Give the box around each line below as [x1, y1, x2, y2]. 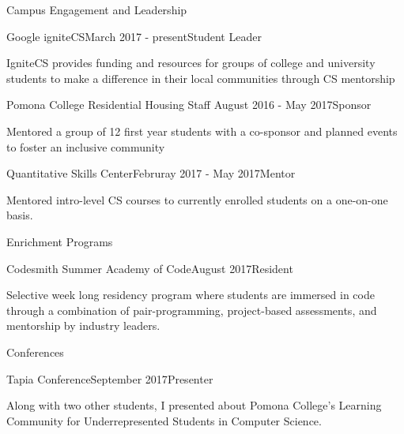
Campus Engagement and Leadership [6, 2, 187, 17]
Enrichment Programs [6, 233, 113, 249]
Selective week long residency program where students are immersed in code [6, 286, 375, 303]
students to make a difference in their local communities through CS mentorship [6, 69, 395, 86]
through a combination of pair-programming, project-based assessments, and [6, 301, 377, 318]
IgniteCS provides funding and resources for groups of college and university [6, 54, 376, 71]
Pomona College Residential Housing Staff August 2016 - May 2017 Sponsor [6, 96, 372, 113]
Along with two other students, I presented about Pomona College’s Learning [6, 397, 382, 413]
